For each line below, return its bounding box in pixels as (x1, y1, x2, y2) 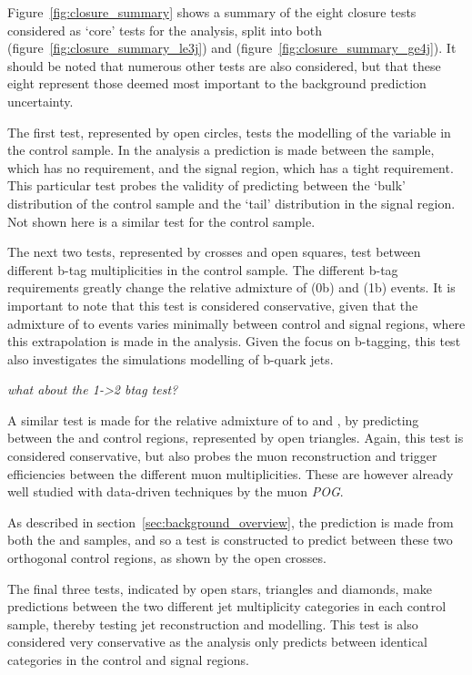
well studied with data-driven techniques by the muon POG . (7, 482, 344, 501)
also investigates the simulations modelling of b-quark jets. (7, 349, 334, 368)
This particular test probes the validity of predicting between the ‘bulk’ (7, 176, 406, 195)
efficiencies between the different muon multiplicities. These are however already (7, 464, 454, 483)
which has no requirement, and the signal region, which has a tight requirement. (7, 158, 454, 177)
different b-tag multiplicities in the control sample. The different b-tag (7, 260, 398, 279)
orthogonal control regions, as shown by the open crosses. (7, 548, 326, 568)
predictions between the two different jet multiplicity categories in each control (7, 597, 447, 616)
